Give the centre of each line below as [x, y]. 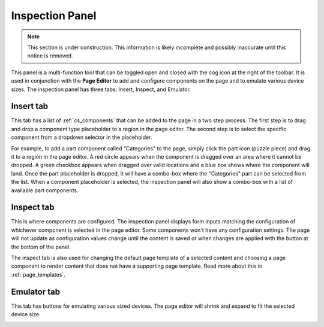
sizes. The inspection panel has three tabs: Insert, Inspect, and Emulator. [101, 89]
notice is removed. [50, 56]
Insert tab [30, 106]
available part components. [45, 190]
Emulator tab [35, 291]
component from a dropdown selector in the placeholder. [82, 137]
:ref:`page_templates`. [38, 274]
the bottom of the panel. [41, 247]
